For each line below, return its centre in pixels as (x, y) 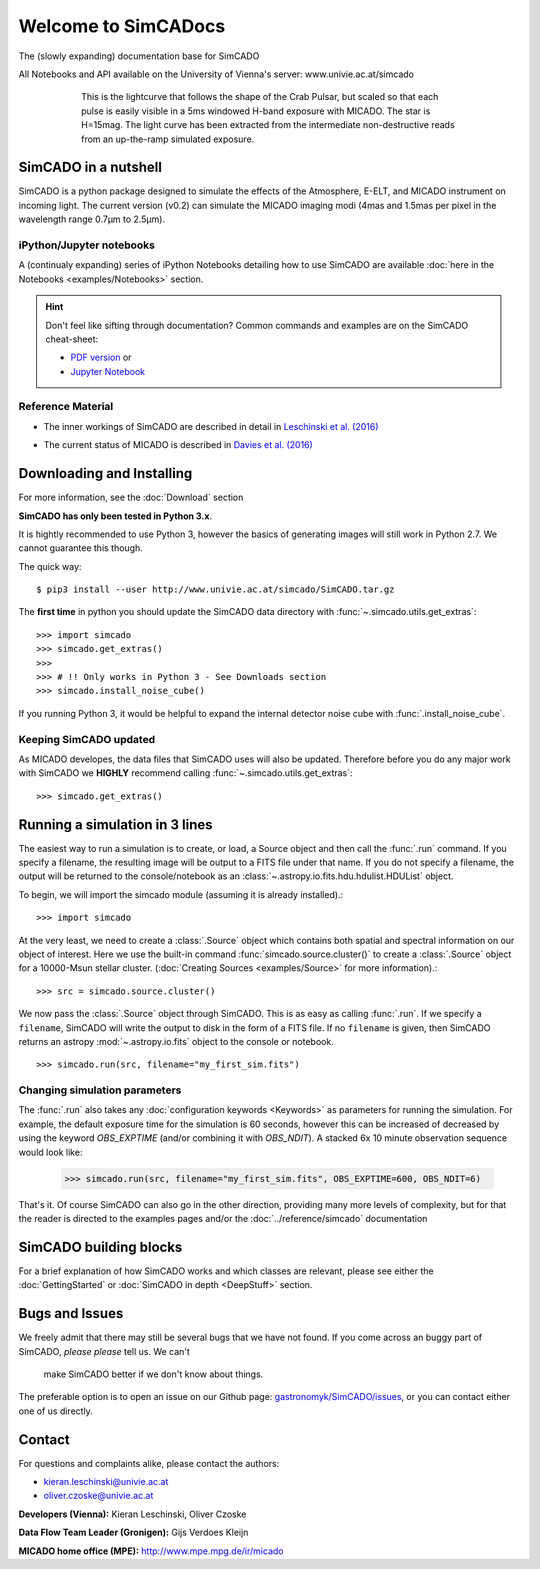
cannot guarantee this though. (81, 548)
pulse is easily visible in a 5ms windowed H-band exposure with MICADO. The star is (256, 111)
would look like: (50, 1152)
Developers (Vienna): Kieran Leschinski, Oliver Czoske (132, 1514)
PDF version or (101, 357)
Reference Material (66, 407)
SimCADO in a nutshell (90, 167)
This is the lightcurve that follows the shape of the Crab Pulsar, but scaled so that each (260, 97)
